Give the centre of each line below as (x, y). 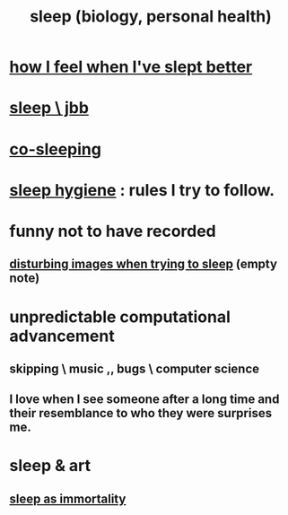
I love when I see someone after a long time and (144, 400)
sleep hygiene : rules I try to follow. (142, 190)
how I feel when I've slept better (131, 67)
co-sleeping (55, 149)
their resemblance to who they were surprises (140, 413)
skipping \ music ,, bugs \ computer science (135, 368)
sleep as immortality (68, 498)
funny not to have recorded (113, 231)
